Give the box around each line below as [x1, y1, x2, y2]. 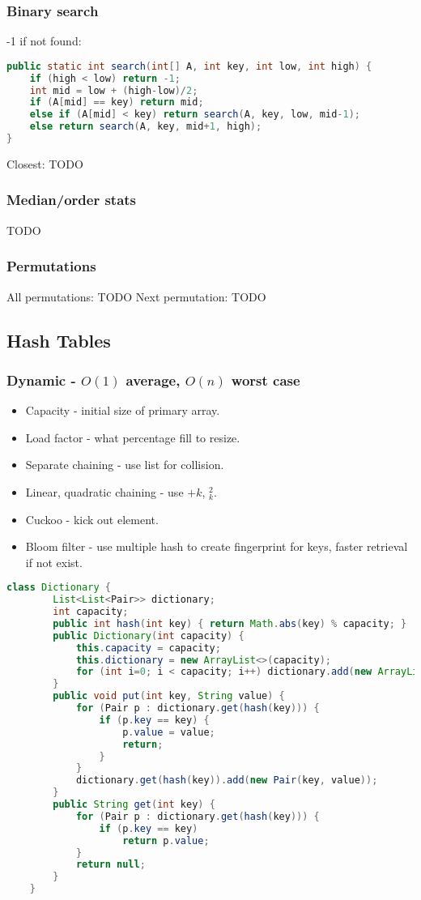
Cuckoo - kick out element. [25, 510, 159, 527]
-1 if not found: [6, 32, 82, 49]
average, [125, 369, 181, 390]
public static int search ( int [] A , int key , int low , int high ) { [6, 60, 372, 72]
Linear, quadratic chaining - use [25, 483, 184, 500]
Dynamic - [6, 369, 76, 390]
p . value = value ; [122, 726, 215, 738]
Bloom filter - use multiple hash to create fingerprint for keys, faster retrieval [25, 538, 408, 555]
